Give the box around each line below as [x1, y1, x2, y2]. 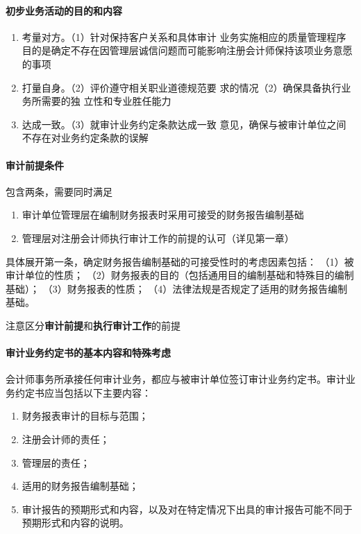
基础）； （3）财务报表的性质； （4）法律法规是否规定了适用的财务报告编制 [6, 281, 348, 295]
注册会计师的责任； [22, 432, 110, 447]
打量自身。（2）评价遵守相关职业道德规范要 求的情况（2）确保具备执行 [22, 80, 342, 94]
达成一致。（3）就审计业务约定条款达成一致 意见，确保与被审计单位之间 [22, 117, 346, 131]
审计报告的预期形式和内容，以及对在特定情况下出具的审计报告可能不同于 [22, 501, 353, 516]
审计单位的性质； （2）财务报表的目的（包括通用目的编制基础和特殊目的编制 [6, 268, 354, 282]
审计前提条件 [6, 157, 64, 172]
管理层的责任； [22, 455, 90, 470]
